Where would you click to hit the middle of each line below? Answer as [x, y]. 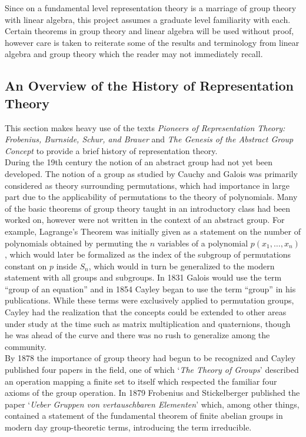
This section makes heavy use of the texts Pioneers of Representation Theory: [145, 127]
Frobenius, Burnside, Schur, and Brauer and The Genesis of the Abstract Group [149, 139]
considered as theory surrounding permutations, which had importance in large [147, 185]
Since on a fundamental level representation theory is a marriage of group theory [151, 8]
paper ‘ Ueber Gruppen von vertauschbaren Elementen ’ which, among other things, [152, 404]
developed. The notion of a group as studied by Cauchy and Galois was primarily [151, 173]
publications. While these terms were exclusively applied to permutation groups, [149, 300]
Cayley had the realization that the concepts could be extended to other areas [146, 312]
